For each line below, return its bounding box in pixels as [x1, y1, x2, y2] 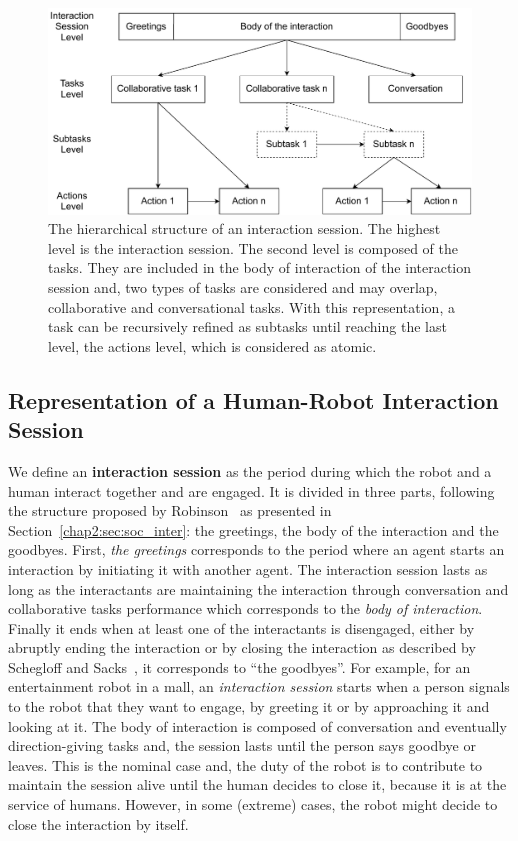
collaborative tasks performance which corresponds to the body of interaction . [8, 598, 483, 619]
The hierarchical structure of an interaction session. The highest [48, 218, 441, 239]
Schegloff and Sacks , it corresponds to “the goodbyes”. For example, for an [8, 656, 471, 677]
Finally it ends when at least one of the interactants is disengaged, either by [8, 617, 475, 638]
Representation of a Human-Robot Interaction [8, 384, 499, 415]
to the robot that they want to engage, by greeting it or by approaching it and [8, 696, 490, 717]
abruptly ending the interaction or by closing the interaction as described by [8, 637, 476, 658]
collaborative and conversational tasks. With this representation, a [48, 296, 455, 317]
